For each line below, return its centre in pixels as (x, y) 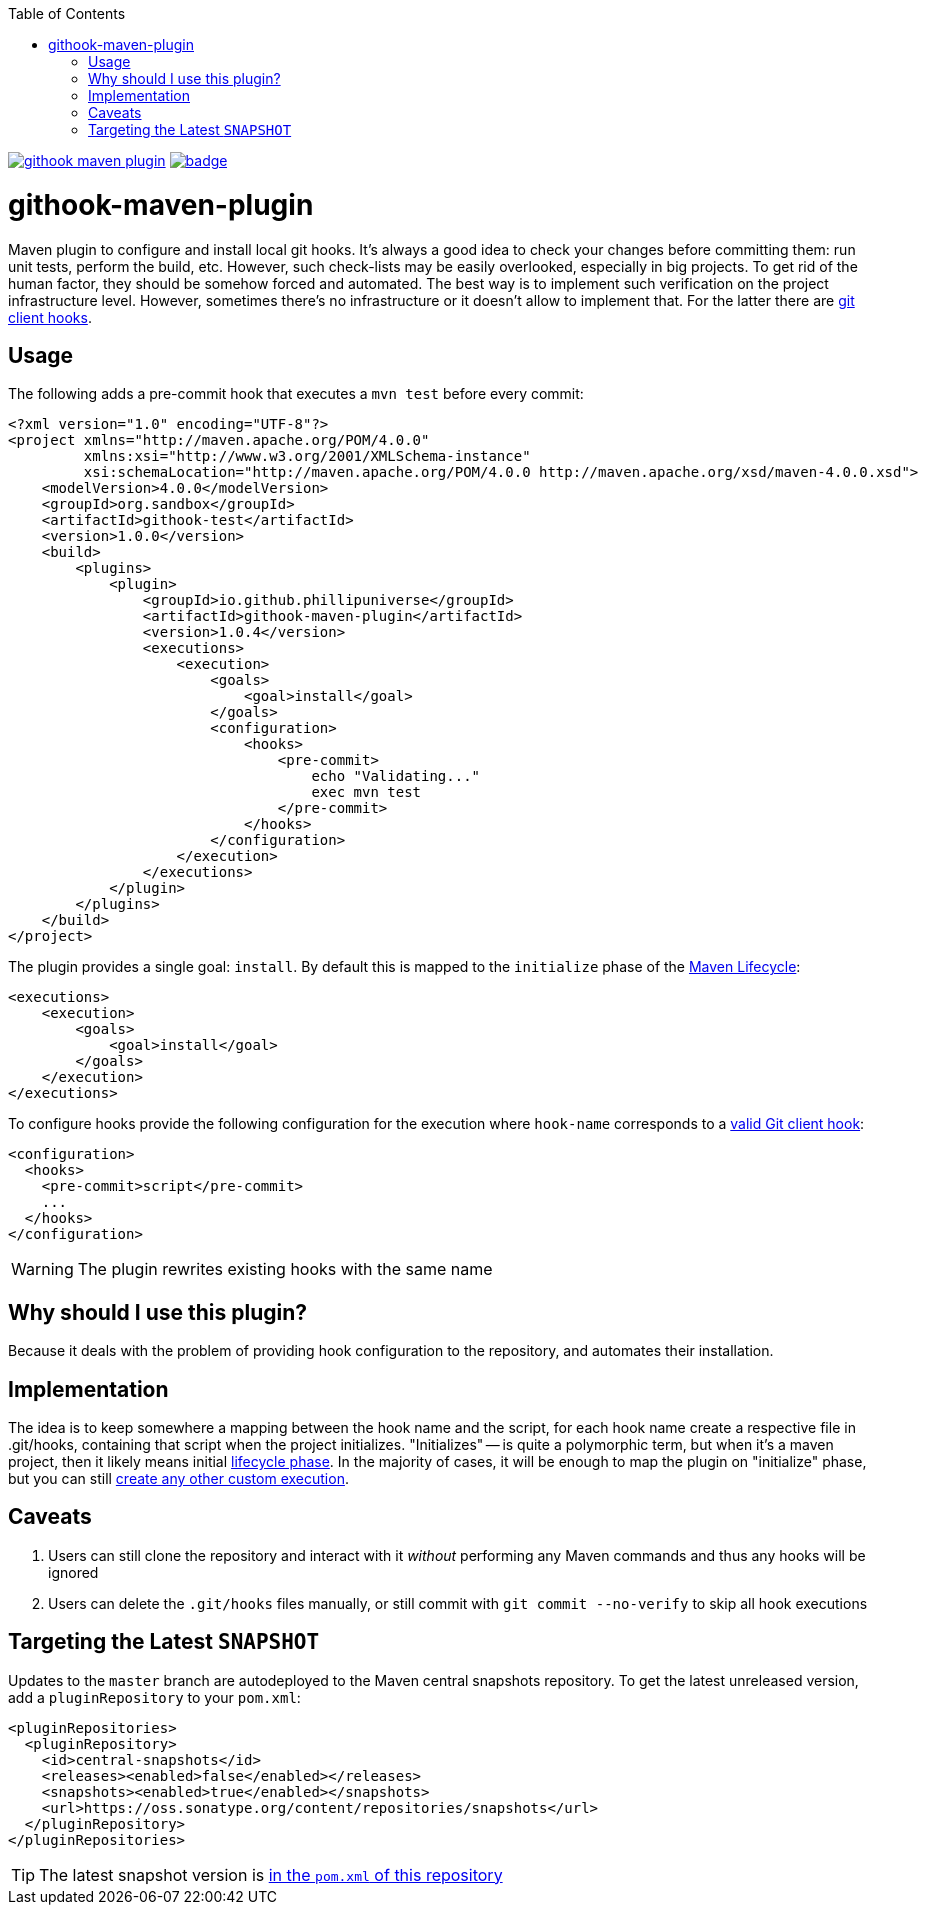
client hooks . (50, 317)
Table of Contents (67, 13)
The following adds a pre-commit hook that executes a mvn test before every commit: (296, 394)
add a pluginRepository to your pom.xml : (154, 1697)
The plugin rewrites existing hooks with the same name (285, 1269)
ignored (73, 1572)
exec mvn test (366, 792)
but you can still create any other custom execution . (178, 1479)
